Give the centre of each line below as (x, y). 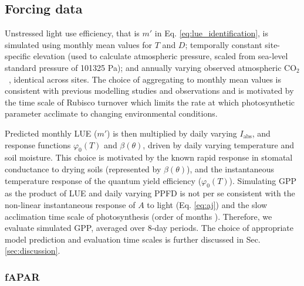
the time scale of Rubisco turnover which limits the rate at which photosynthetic (150, 102)
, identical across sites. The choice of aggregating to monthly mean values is (145, 79)
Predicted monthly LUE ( (51, 133)
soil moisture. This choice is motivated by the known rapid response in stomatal (149, 157)
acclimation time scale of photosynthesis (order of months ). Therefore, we (139, 216)
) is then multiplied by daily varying (172, 133)
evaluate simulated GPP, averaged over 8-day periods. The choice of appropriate (149, 228)
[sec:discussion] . (33, 251)
